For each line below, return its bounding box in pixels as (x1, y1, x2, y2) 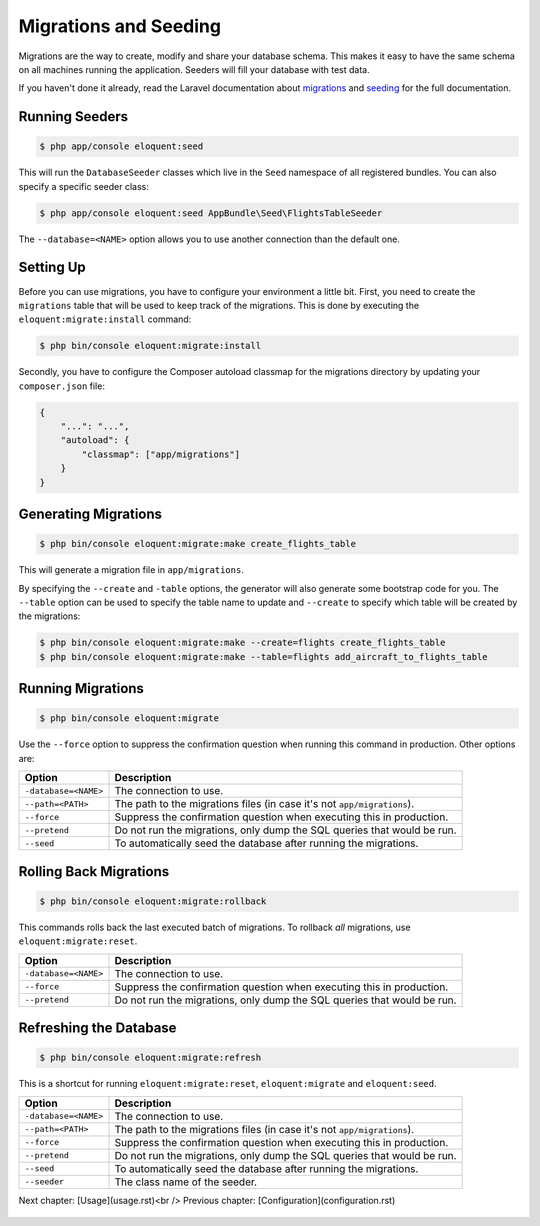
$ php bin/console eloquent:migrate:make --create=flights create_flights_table (39, 637, 446, 649)
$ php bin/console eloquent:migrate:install (39, 340, 262, 352)
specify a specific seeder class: (18, 180, 150, 192)
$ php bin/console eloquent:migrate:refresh (39, 1052, 262, 1064)
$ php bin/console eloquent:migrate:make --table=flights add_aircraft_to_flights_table (39, 651, 489, 662)
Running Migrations (18, 680, 145, 697)
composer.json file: (18, 380, 105, 392)
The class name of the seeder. (114, 1175, 258, 1189)
